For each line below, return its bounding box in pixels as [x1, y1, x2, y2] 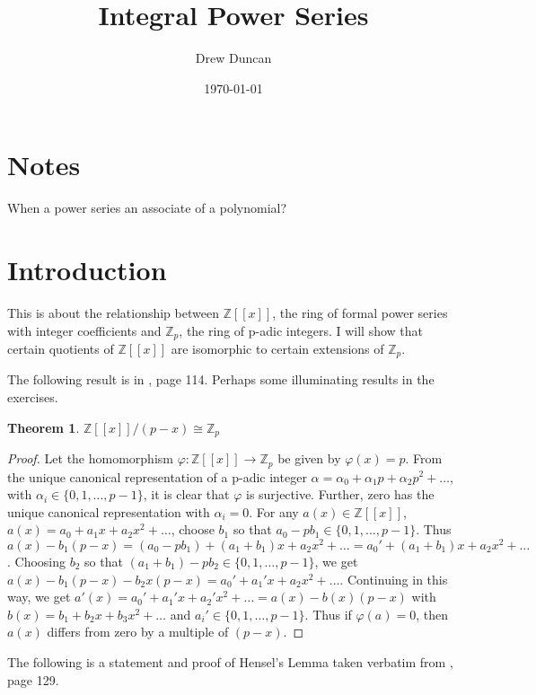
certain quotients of [7, 339, 114, 358]
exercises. [7, 388, 58, 407]
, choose [171, 520, 215, 539]
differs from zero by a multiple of [47, 622, 229, 641]
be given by [277, 449, 341, 468]
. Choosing [7, 552, 66, 571]
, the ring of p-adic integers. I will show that [179, 321, 423, 339]
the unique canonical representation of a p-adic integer [7, 467, 307, 486]
